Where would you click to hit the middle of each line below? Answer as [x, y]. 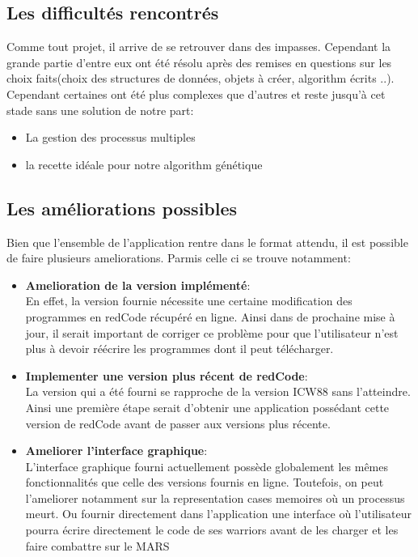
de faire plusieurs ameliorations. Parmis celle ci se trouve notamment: [179, 258]
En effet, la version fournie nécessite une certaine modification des [189, 301]
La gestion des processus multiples [110, 137]
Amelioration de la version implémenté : [138, 285]
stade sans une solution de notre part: [100, 110]
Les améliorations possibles [122, 208]
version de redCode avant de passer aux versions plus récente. [178, 423]
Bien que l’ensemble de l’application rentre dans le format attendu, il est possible [207, 242]
